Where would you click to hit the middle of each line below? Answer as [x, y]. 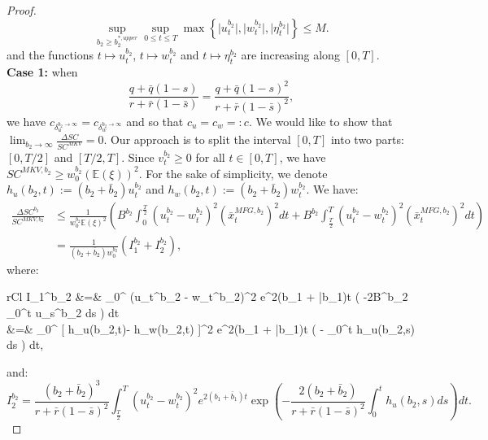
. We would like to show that [320, 121]
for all [210, 157]
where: [23, 269]
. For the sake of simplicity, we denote [233, 173]
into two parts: [367, 139]
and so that [155, 121]
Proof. [22, 10]
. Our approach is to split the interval [197, 139]
